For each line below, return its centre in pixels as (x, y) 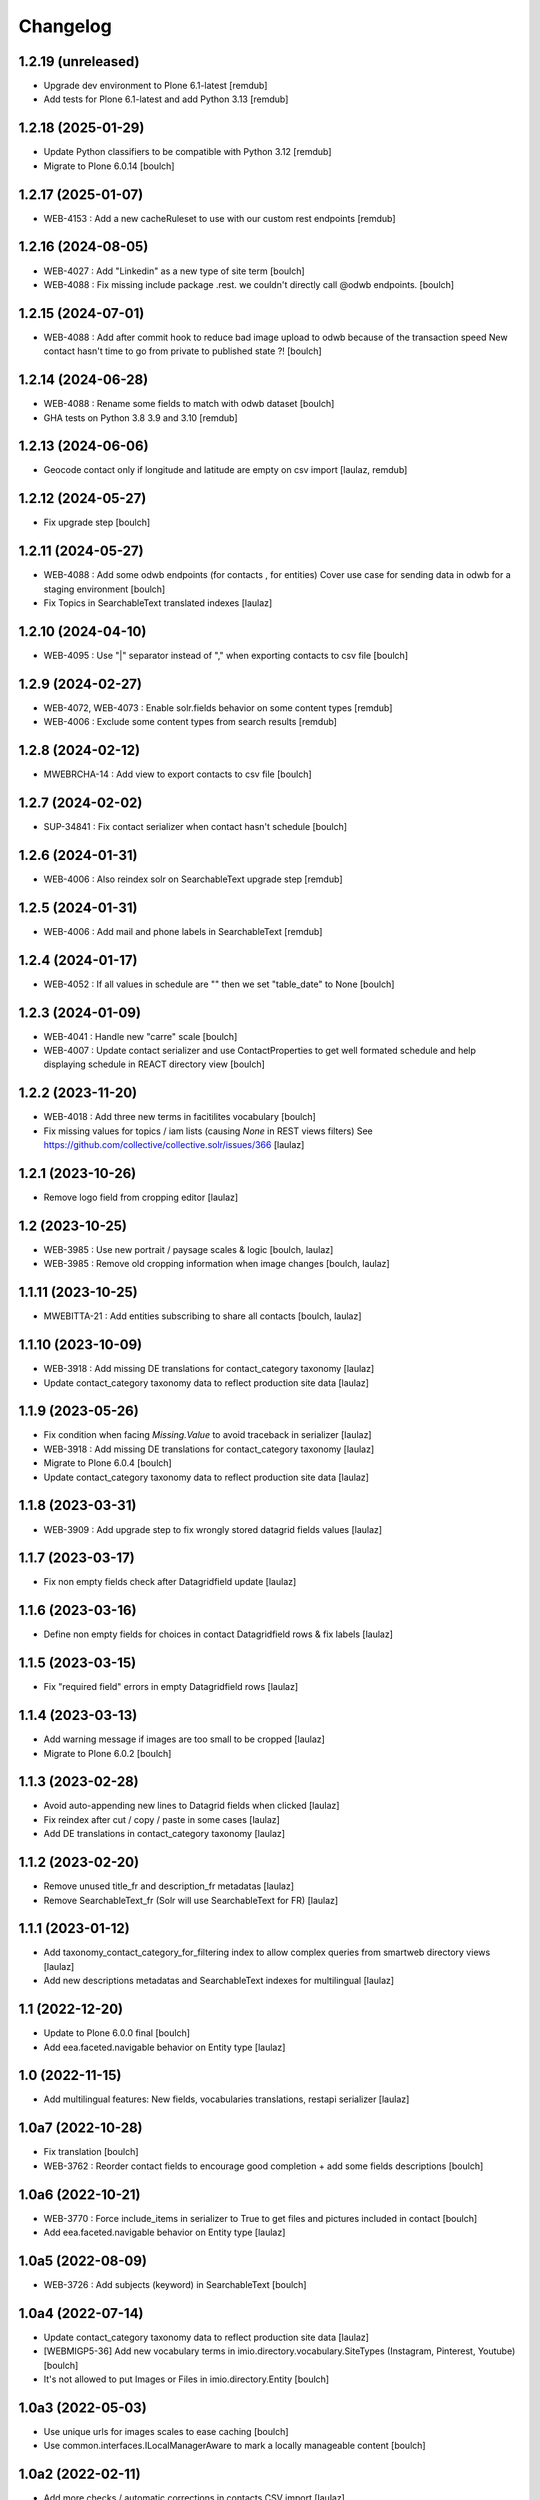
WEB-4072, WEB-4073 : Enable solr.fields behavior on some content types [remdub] (218, 707)
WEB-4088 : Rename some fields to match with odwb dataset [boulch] (189, 404)
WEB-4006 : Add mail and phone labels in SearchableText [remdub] (183, 931)
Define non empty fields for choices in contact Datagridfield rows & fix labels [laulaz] (218, 1634)
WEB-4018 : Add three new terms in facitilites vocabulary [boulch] (180, 1117)
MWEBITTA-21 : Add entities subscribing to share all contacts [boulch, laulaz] (202, 1316)
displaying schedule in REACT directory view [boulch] (154, 1064)
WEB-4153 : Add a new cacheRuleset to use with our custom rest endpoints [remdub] (219, 218)
